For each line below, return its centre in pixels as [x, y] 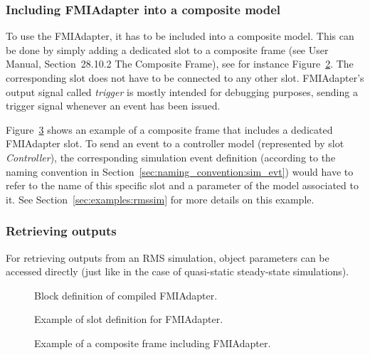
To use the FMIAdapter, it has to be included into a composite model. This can [180, 36]
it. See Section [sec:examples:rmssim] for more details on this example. [160, 199]
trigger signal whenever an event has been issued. [113, 106]
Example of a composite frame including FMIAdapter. [153, 343]
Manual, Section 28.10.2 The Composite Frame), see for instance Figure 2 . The [180, 64]
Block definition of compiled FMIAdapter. [126, 295]
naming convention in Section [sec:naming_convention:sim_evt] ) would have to [180, 171]
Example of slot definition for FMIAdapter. [129, 319]
